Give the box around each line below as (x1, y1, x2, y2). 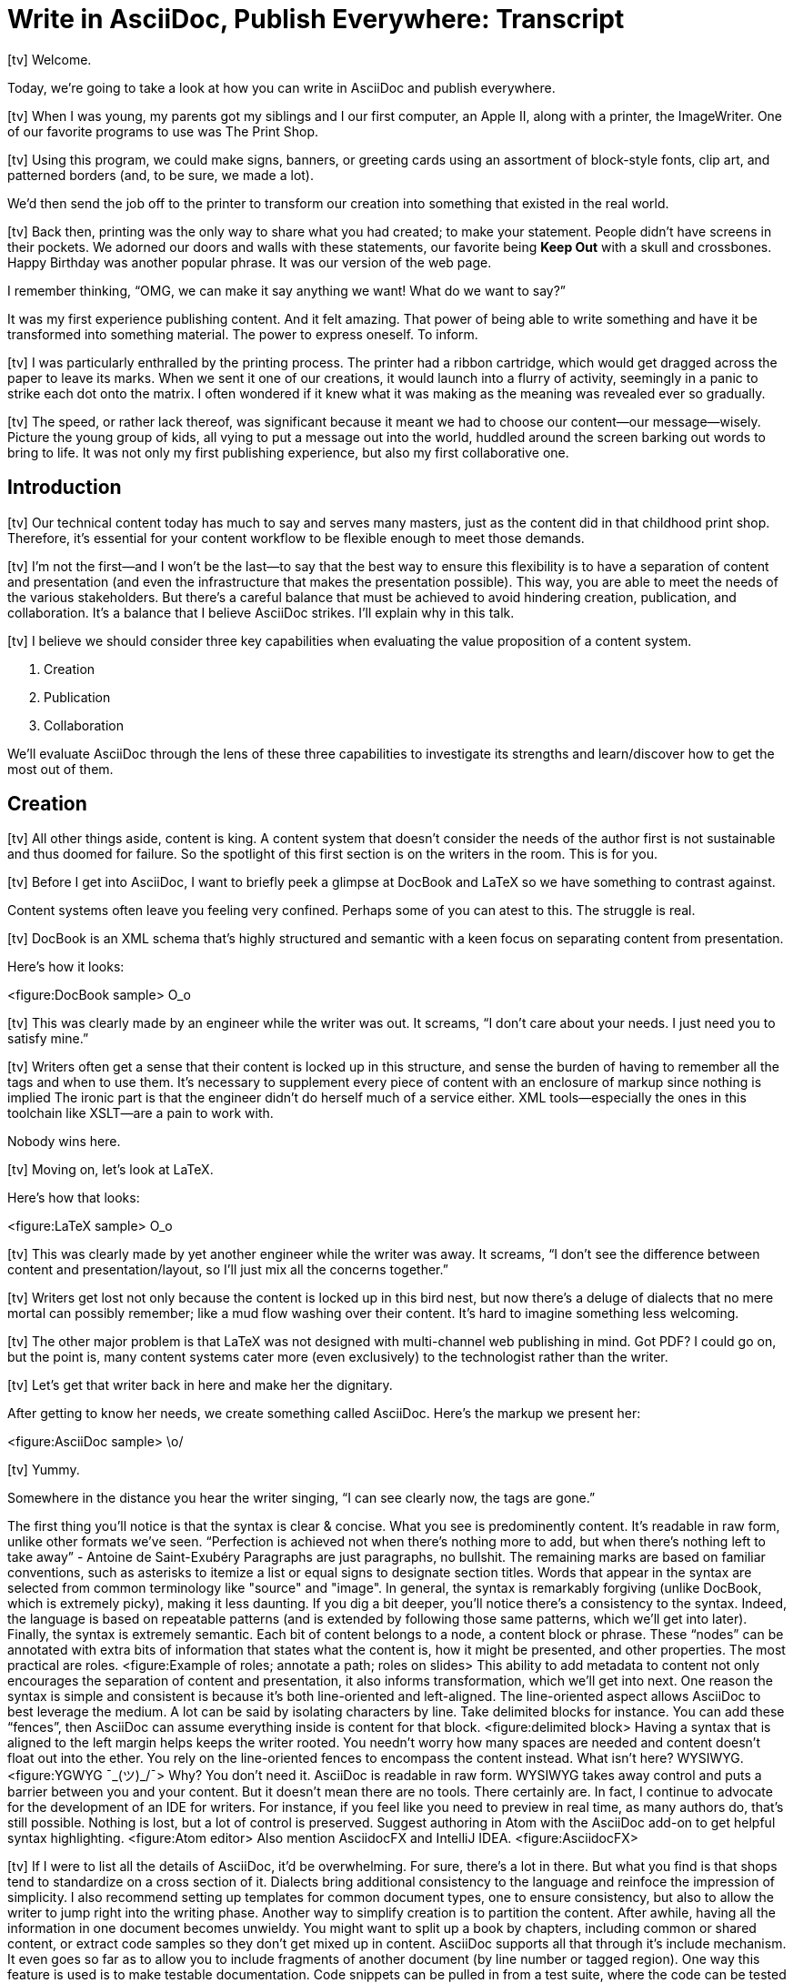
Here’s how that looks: (7, 1190, 140, 1206)
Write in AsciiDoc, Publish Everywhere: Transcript (7, 4, 625, 35)
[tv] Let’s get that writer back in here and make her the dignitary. (7, 1377, 393, 1394)
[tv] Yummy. (7, 1462, 80, 1478)
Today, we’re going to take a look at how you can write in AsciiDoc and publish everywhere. (7, 79, 556, 96)
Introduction (7, 476, 122, 499)
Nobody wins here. (7, 1133, 121, 1150)
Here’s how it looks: (7, 959, 125, 975)
